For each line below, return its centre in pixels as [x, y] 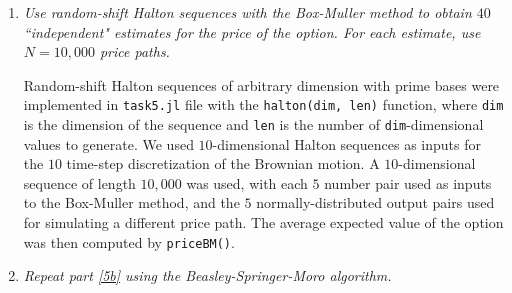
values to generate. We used [108, 143]
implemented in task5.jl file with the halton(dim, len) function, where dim [263, 104]
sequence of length [79, 182]
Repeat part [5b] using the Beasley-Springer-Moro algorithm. [207, 275]
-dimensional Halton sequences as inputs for [346, 143]
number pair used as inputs [408, 182]
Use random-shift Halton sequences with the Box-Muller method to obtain [247, 12]
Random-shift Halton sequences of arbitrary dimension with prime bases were [261, 84]
